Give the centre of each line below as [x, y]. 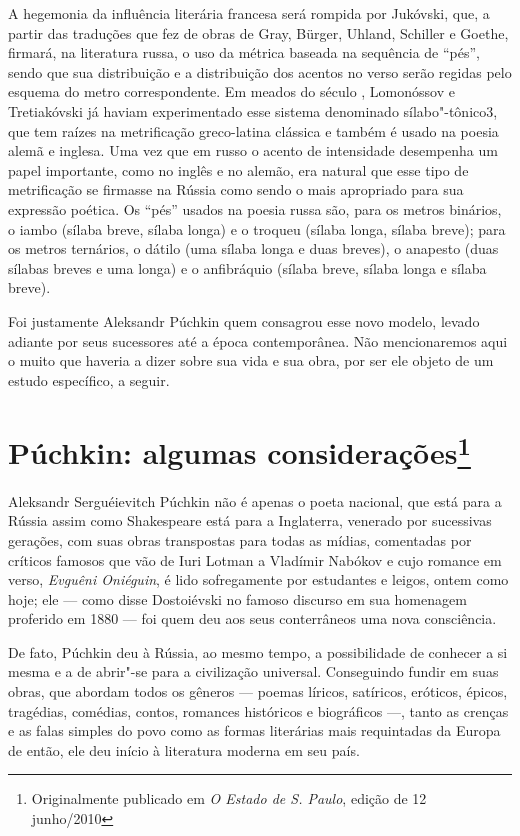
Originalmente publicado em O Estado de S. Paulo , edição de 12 [229, 798]
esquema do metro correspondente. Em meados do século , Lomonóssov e [231, 91]
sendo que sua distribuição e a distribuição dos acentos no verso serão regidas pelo [260, 71]
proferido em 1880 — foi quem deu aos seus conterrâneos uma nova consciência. [252, 618]
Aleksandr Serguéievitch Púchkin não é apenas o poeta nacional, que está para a [255, 500]
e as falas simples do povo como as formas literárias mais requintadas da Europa [254, 730]
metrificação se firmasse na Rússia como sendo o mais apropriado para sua [236, 189]
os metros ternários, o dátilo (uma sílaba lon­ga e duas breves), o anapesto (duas [253, 248]
